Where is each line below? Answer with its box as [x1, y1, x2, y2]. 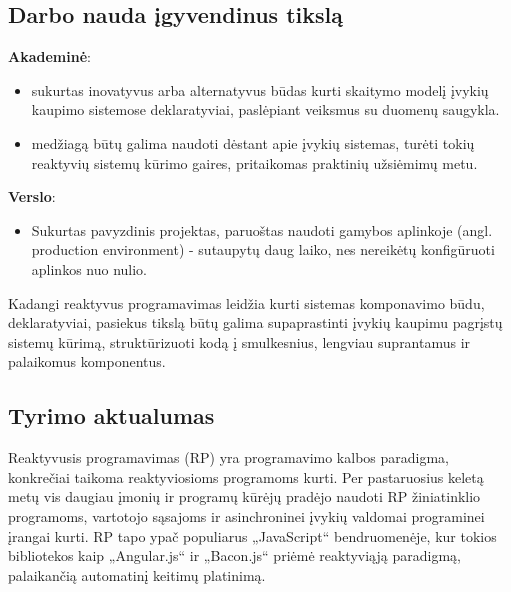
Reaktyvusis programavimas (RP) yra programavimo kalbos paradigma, [8, 447, 449, 468]
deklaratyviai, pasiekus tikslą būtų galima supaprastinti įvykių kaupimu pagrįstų [8, 312, 503, 333]
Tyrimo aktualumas [8, 400, 215, 431]
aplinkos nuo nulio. [31, 258, 148, 279]
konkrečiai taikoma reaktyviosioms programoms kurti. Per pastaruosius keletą [8, 466, 484, 487]
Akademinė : [8, 46, 91, 67]
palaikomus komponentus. [8, 351, 166, 372]
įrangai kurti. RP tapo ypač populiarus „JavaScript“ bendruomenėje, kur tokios [8, 525, 497, 546]
